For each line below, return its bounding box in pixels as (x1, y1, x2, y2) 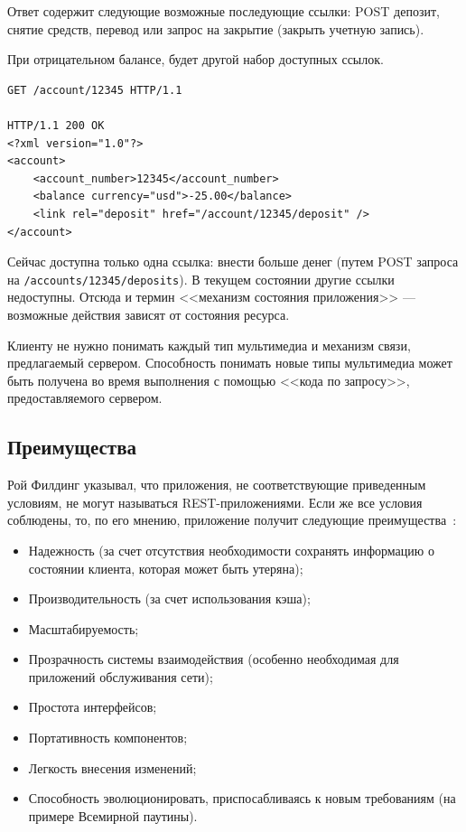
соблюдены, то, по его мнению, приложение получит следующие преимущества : (7, 510, 457, 529)
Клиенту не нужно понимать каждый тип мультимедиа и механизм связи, (7, 335, 411, 354)
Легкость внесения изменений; (28, 758, 197, 777)
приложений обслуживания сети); (28, 667, 213, 686)
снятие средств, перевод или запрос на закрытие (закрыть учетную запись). (7, 19, 424, 38)
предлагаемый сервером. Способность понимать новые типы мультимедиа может (7, 353, 452, 372)
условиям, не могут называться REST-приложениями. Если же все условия (7, 492, 423, 511)
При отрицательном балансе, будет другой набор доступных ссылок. (7, 50, 384, 69)
